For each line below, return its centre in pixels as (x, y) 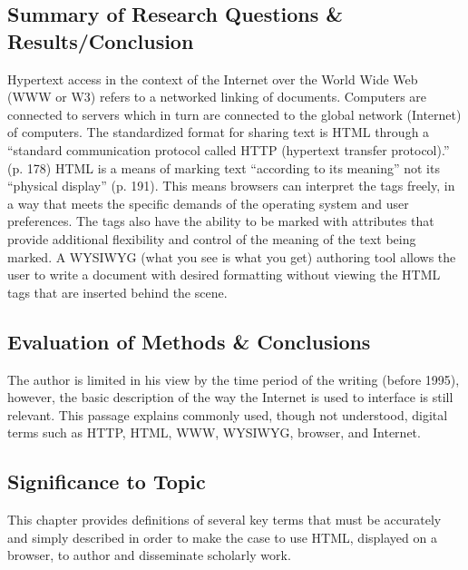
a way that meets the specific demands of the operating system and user (208, 203)
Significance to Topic (107, 482)
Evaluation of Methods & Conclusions (189, 341)
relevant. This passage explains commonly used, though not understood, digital (228, 414)
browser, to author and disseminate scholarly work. (149, 555)
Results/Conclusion (101, 40)
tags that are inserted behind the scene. (117, 292)
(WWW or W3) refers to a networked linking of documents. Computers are (217, 97)
